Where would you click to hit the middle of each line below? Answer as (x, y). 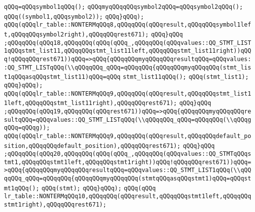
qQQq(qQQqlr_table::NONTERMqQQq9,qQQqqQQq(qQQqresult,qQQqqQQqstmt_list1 (128, 93)
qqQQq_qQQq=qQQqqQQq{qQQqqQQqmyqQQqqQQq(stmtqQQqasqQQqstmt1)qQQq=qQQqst (128, 179)
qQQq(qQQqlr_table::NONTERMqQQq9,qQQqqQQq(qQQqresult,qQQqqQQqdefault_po (128, 136)
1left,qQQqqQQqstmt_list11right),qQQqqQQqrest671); (91, 103)
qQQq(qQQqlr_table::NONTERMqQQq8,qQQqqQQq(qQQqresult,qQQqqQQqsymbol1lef (128, 25)
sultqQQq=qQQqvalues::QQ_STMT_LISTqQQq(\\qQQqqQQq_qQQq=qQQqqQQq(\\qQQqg (128, 120)
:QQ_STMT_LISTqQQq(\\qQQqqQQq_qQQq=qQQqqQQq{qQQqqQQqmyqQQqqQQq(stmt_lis (128, 67)
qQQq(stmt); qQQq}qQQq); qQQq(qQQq (99, 188)
